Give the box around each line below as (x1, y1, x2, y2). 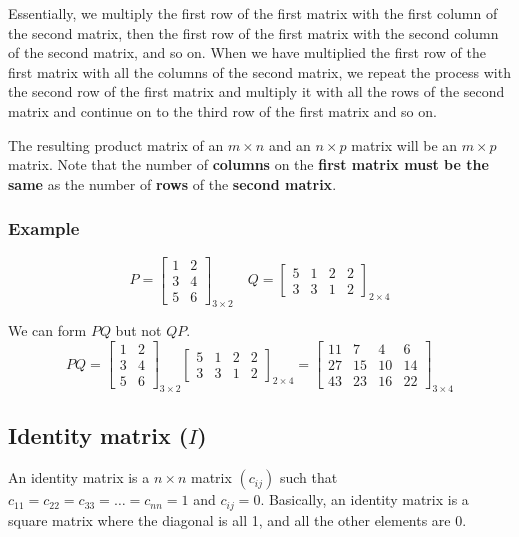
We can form (8, 320, 87, 341)
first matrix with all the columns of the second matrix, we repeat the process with (8, 61, 511, 82)
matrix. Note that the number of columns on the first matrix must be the (8, 154, 489, 175)
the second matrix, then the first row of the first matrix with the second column (8, 22, 499, 43)
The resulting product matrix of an (8, 134, 224, 155)
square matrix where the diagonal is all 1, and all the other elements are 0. (8, 509, 467, 530)
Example (8, 216, 80, 241)
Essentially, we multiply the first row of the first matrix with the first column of (8, 3, 498, 23)
